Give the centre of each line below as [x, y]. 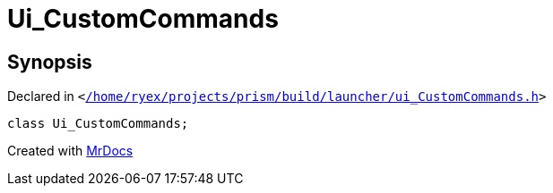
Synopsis [50, 62]
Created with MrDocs [70, 151]
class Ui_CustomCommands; [98, 124]
